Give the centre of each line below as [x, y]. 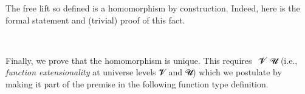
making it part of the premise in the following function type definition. [137, 83]
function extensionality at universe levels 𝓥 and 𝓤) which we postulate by [144, 72]
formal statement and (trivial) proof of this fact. [95, 20]
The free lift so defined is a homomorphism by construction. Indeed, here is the [153, 8]
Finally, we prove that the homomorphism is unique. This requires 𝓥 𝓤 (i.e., [152, 60]
